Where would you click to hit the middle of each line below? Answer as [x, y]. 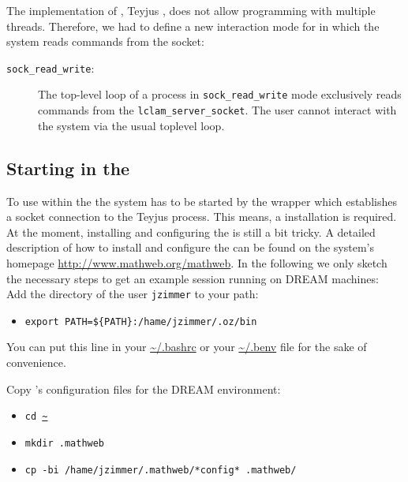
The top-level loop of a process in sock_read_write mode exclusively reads [220, 94]
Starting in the [68, 168]
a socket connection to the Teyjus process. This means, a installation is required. [202, 217]
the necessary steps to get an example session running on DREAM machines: [193, 278]
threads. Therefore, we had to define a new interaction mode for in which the [193, 26]
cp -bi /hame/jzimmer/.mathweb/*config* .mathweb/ [161, 470]
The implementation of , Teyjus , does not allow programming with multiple [191, 10]
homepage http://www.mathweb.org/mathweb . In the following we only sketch [197, 262]
